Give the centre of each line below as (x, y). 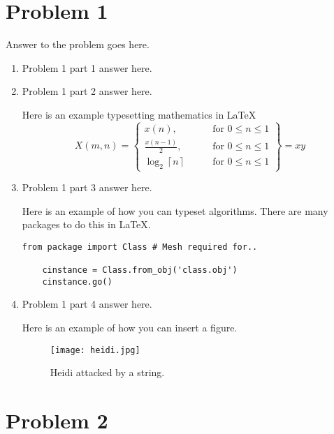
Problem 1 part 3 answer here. (87, 187)
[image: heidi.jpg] (95, 350)
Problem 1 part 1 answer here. (87, 67)
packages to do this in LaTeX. (86, 224)
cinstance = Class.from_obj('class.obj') (140, 270)
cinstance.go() (77, 282)
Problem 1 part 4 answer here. (87, 304)
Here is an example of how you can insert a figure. (130, 328)
